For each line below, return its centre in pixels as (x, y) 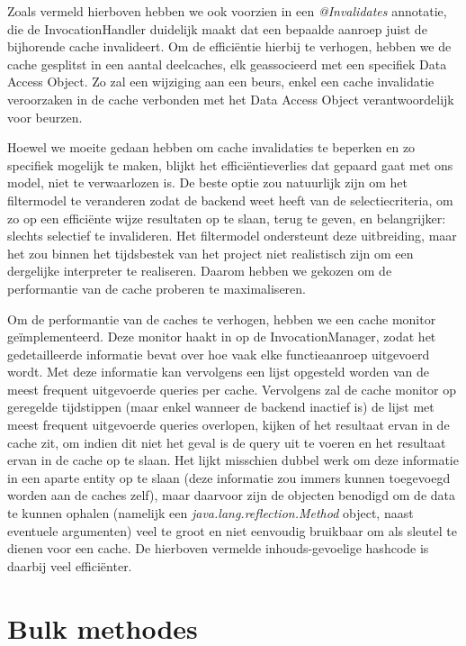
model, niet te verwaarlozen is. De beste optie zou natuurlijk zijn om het (207, 182)
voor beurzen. (45, 117)
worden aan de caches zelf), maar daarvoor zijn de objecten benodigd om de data (232, 495)
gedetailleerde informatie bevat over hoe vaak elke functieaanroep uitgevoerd (219, 354)
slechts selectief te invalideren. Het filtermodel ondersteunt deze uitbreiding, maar (232, 236)
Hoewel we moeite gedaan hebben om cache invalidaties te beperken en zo (211, 147)
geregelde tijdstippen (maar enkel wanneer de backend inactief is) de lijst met (221, 407)
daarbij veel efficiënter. (70, 565)
